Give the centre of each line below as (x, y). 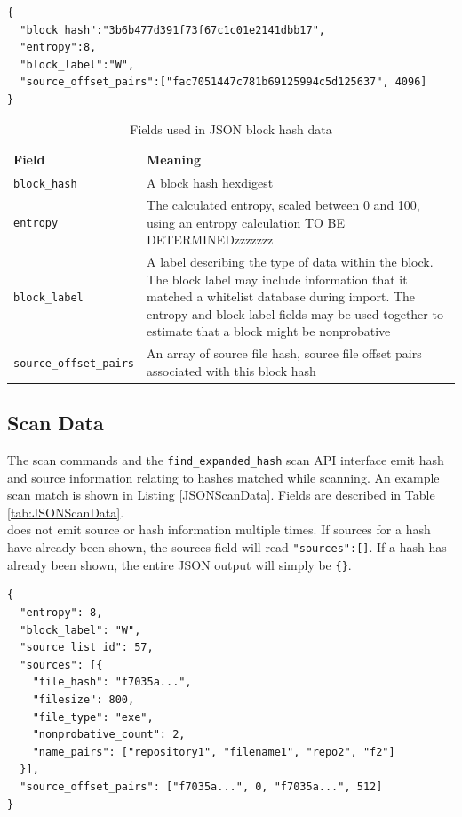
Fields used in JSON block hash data (231, 128)
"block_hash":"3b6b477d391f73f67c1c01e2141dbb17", (172, 30)
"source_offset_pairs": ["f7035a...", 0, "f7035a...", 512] (201, 786)
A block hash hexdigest (210, 183)
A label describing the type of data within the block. (290, 261)
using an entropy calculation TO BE (246, 222)
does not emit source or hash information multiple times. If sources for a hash (219, 529)
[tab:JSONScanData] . (66, 512)
